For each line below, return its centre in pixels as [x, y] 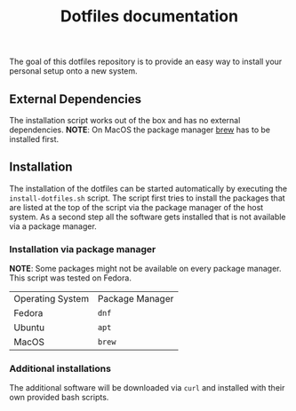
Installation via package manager [83, 249]
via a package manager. [53, 226]
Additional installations [60, 368]
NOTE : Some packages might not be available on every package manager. [145, 269]
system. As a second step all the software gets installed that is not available [148, 217]
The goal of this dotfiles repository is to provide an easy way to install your [146, 62]
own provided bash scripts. [59, 398]
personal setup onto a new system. [73, 71]
